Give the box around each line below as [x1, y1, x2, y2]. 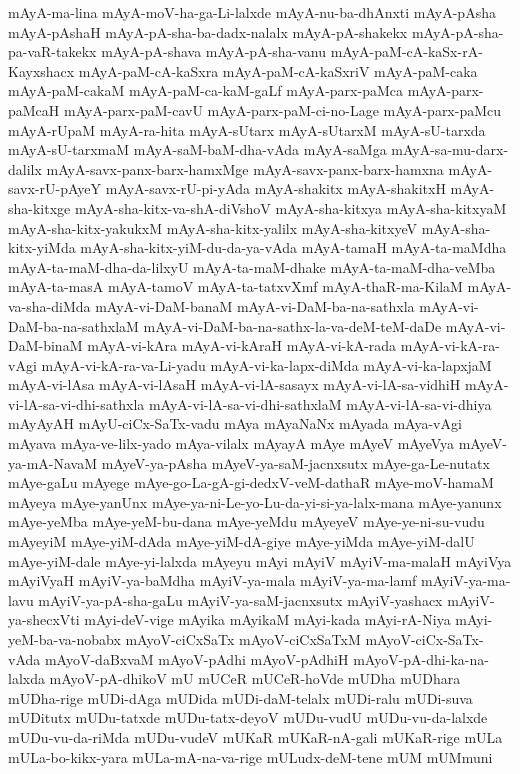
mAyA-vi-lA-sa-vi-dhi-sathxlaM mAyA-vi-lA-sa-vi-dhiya [148, 393, 492, 414]
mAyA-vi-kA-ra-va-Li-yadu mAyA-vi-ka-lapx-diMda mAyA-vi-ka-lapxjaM [41, 354, 492, 375]
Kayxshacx [8, 60, 75, 81]
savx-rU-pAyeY [8, 178, 102, 199]
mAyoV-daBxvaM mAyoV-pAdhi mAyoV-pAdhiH [44, 648, 349, 669]
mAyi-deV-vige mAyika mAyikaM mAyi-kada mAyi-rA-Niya [84, 609, 451, 630]
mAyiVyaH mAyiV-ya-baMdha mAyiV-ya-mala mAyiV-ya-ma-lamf [8, 570, 417, 591]
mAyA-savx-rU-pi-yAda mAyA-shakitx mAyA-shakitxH [105, 178, 446, 199]
